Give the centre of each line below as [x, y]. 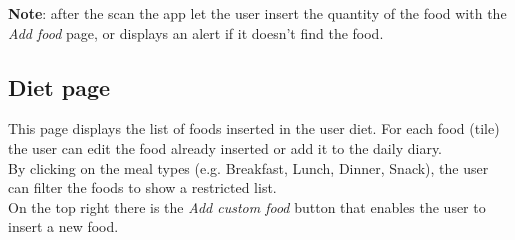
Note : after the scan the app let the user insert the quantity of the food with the [257, 13]
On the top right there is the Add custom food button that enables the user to [247, 206]
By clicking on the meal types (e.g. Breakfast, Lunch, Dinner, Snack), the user [248, 167]
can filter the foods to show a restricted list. [142, 187]
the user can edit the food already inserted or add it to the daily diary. [225, 147]
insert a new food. [63, 226]
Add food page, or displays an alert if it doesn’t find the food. [196, 32]
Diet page [59, 86]
